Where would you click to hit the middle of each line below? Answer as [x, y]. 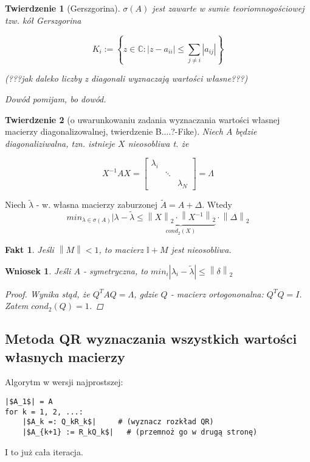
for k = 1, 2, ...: [44, 412]
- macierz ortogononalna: [217, 293]
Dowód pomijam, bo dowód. [56, 98]
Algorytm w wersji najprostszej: [64, 382]
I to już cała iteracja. [44, 451]
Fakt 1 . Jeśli [29, 250]
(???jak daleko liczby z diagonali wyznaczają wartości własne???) [126, 78]
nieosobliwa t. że [158, 143]
